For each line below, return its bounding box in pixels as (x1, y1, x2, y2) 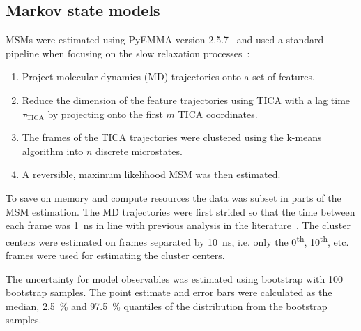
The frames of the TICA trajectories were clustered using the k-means (22, 130, 322, 145)
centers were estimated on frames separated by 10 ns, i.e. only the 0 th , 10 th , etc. (6, 232, 349, 249)
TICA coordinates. (178, 106, 258, 121)
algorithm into (22, 143, 84, 158)
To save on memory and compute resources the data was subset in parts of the (6, 190, 341, 205)
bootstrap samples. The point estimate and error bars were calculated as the (6, 285, 332, 300)
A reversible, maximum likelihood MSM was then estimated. (22, 167, 281, 182)
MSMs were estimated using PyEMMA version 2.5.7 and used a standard (6, 32, 324, 47)
